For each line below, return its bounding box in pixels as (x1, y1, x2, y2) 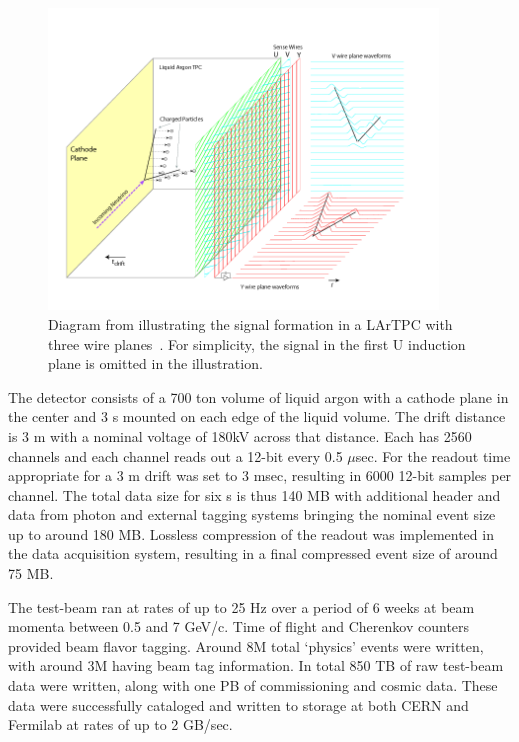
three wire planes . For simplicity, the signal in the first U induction (48, 333, 466, 354)
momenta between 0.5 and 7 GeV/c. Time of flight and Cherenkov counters (8, 616, 470, 637)
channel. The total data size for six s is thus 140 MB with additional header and (8, 484, 501, 505)
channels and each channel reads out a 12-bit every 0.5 (8, 445, 343, 466)
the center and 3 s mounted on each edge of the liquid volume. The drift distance (8, 406, 506, 427)
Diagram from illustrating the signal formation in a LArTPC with (48, 313, 453, 334)
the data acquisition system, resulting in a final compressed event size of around (8, 543, 498, 564)
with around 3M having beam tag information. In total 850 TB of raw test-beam (8, 655, 504, 676)
